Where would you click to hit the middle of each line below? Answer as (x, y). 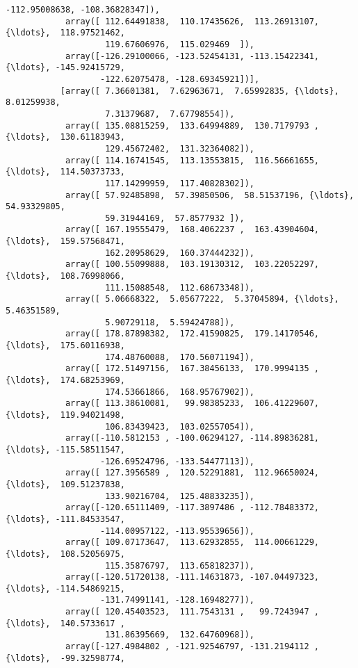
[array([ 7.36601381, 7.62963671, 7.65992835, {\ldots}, (200, 91)
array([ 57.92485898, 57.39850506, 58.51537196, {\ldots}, (210, 195)
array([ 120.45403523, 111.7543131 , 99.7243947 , (192, 612)
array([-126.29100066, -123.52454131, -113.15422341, (192, 56)
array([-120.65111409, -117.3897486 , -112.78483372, (192, 508)
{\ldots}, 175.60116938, (65, 346)
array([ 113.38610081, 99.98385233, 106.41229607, (192, 404)
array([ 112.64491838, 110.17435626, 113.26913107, (192, 21)
